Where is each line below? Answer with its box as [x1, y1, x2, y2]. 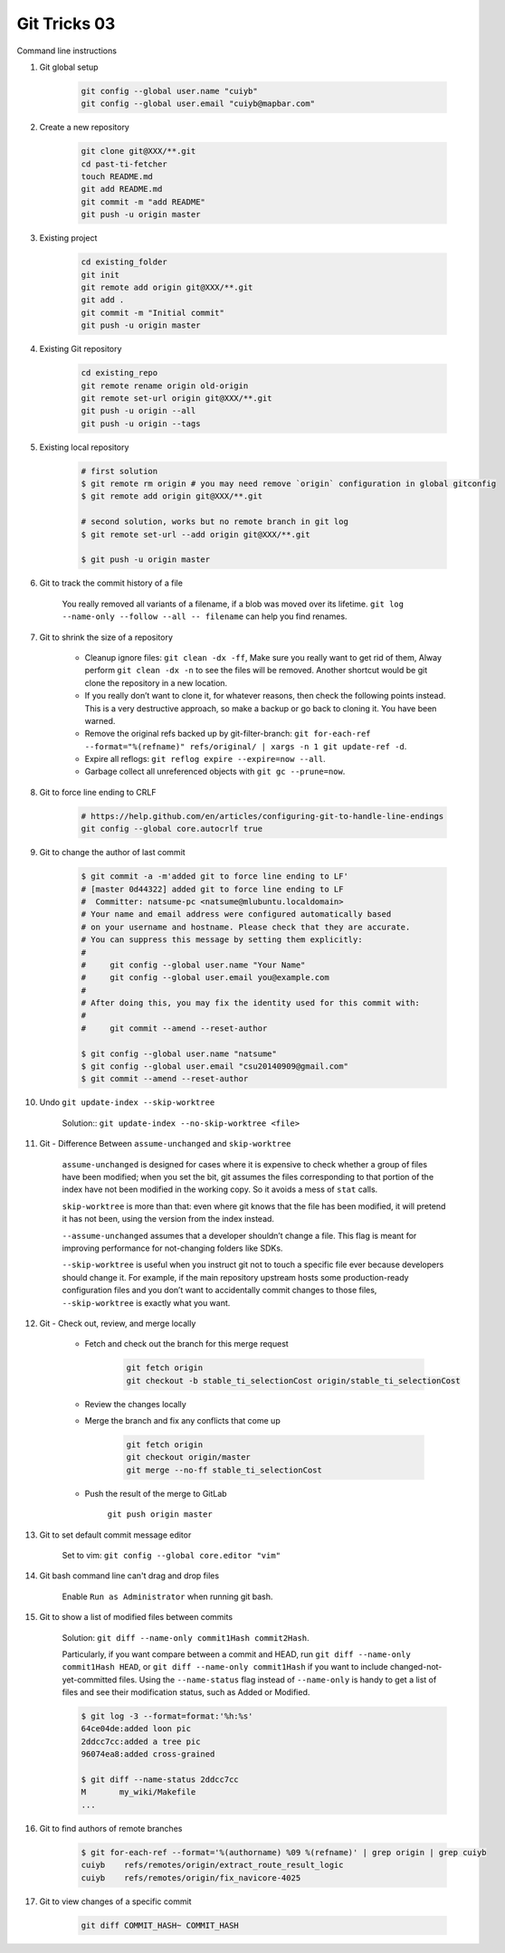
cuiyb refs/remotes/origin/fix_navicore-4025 [81, 1872, 301, 1882]
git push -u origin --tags [81, 418, 201, 429]
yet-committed [62, 1674, 118, 1685]
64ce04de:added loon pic [81, 1724, 192, 1734]
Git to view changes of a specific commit [39, 1896, 192, 1907]
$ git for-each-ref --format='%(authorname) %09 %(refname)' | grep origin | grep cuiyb [81, 1847, 488, 1857]
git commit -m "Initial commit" [81, 308, 225, 318]
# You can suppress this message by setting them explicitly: [81, 935, 363, 945]
